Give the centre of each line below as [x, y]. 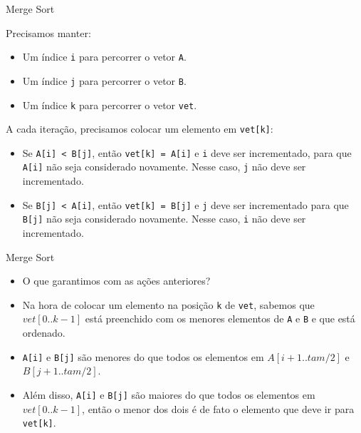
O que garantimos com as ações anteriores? [116, 281]
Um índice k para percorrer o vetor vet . [110, 105]
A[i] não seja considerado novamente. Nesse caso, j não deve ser [164, 167]
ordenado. [44, 333]
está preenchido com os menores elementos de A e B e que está [220, 319]
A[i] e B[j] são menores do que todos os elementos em [143, 356]
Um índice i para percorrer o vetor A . [104, 57]
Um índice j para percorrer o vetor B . [104, 80]
